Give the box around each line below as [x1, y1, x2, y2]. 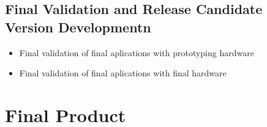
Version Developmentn [5, 17, 151, 36]
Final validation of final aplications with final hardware [19, 67, 227, 79]
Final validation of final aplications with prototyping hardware [19, 46, 254, 59]
